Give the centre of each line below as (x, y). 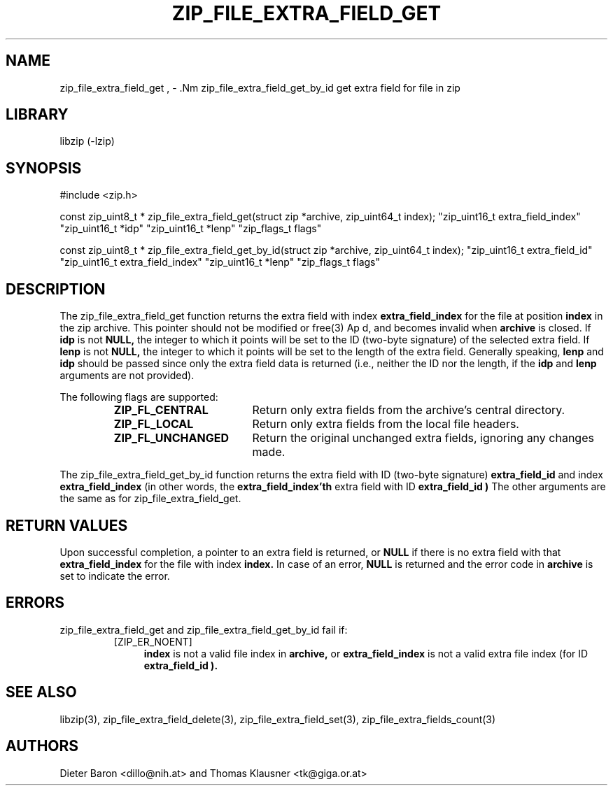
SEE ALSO (41, 692)
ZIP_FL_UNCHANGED (171, 438)
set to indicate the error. (115, 576)
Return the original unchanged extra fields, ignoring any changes (423, 438)
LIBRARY (37, 115)
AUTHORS (42, 746)
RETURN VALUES (67, 525)
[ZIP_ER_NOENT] (153, 641)
